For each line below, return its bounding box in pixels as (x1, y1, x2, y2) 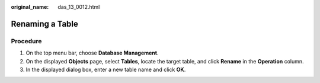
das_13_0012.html (57, 4, 100, 10)
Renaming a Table (11, 18, 78, 29)
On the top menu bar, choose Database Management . (25, 49, 159, 56)
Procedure (11, 37, 42, 45)
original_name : (11, 4, 49, 10)
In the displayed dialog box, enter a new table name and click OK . (25, 66, 186, 73)
